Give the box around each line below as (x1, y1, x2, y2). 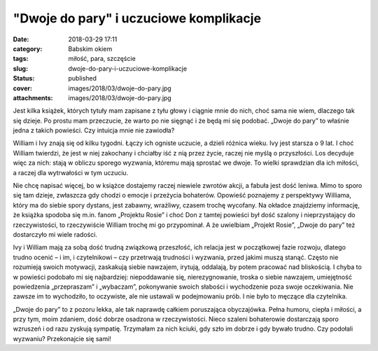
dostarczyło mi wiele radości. (13, 230, 98, 238)
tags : (13, 55, 29, 63)
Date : (13, 35, 29, 43)
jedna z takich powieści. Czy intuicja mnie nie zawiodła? (13, 126, 175, 135)
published (68, 74, 97, 83)
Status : (13, 74, 35, 83)
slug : (13, 64, 28, 73)
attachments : (13, 93, 53, 102)
